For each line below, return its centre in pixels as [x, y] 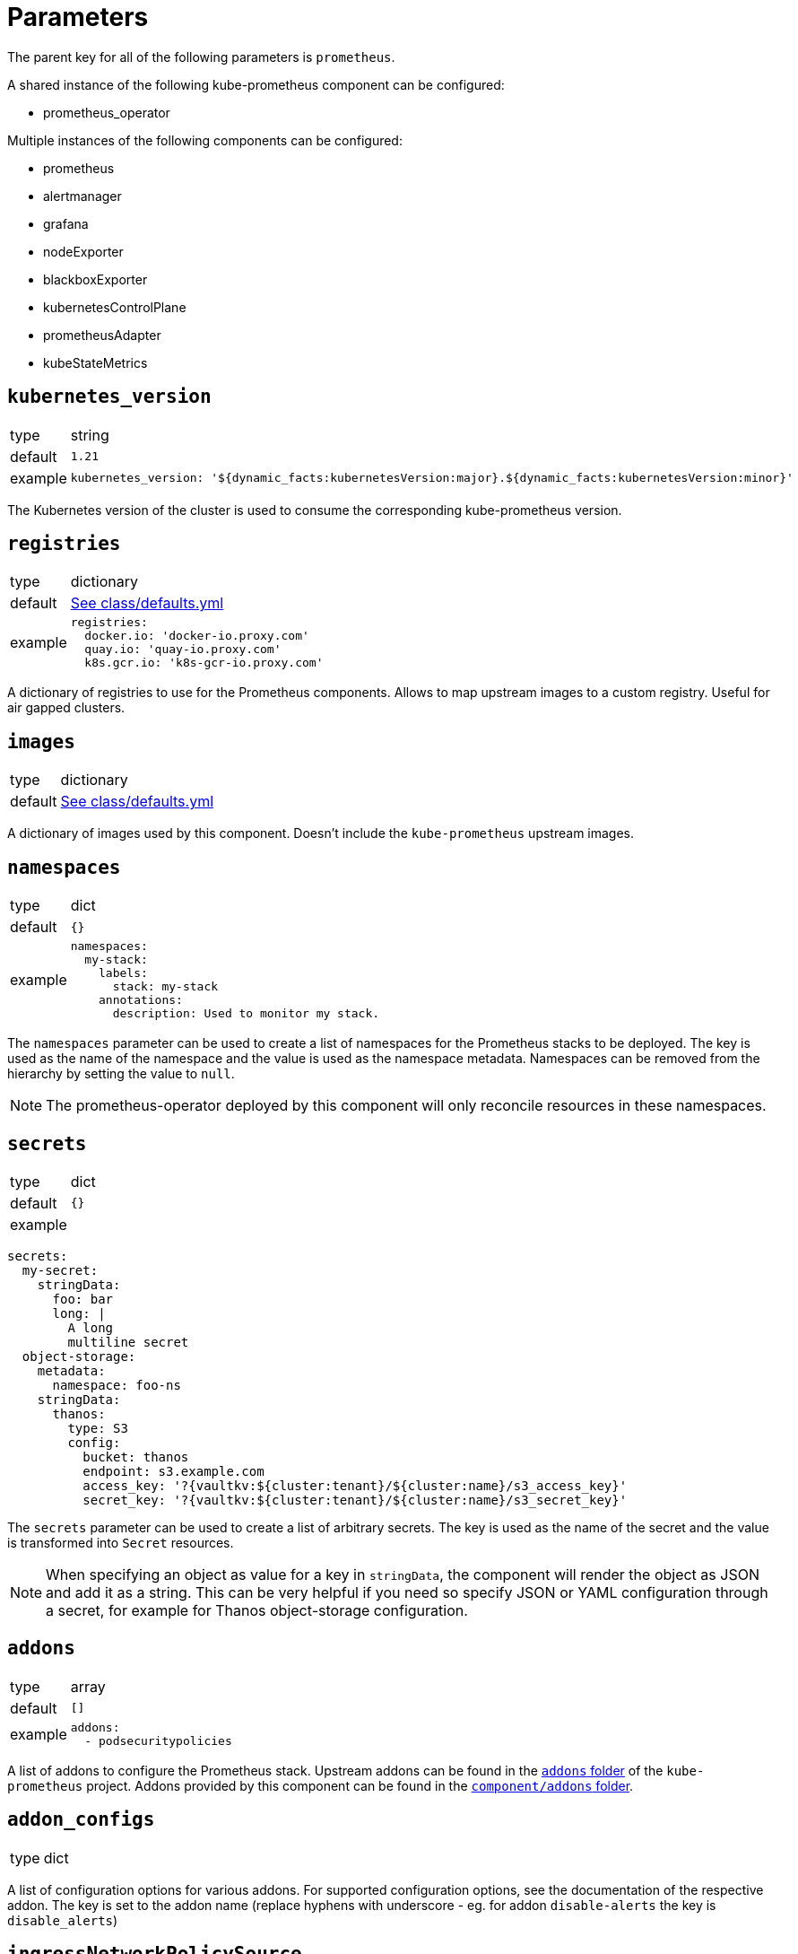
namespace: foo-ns [117, 1385]
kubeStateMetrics [95, 362]
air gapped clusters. [66, 708]
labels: [123, 973]
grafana [66, 223]
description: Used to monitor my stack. [246, 1014]
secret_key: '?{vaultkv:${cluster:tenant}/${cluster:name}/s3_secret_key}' [355, 1500]
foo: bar [83, 1299]
